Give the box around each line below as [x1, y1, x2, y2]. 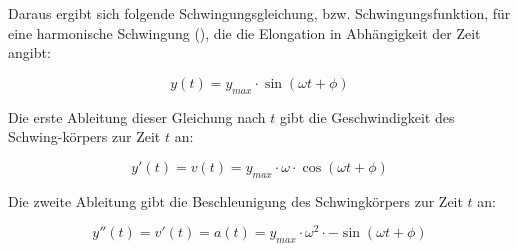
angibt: [8, 42, 51, 63]
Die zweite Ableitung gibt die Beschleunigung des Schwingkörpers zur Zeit [8, 190, 463, 211]
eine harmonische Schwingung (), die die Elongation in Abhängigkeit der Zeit [8, 22, 481, 43]
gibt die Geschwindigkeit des [279, 106, 455, 127]
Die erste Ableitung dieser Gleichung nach [8, 106, 266, 127]
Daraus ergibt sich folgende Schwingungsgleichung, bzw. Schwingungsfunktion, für [8, 3, 511, 23]
